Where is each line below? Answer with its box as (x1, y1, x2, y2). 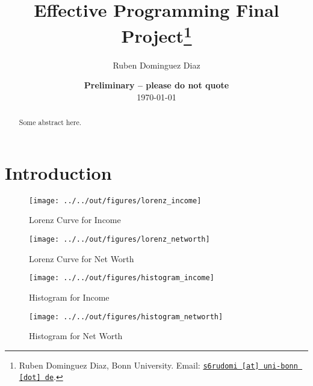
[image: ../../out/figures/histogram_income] (29, 274, 214, 283)
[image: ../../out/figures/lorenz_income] (29, 196, 202, 205)
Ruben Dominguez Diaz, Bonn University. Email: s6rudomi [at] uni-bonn (19, 358, 298, 371)
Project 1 (121, 21, 192, 48)
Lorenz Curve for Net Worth (29, 252, 134, 265)
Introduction (5, 160, 112, 185)
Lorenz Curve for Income (29, 213, 121, 226)
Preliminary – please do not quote (84, 79, 229, 91)
